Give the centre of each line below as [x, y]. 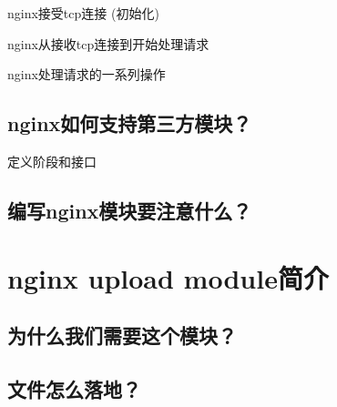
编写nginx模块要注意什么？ [130, 210]
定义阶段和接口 [52, 161]
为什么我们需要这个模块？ [122, 336]
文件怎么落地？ [74, 388]
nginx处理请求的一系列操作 [87, 74]
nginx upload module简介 [168, 277]
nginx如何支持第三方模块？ [130, 123]
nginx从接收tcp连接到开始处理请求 [108, 43]
